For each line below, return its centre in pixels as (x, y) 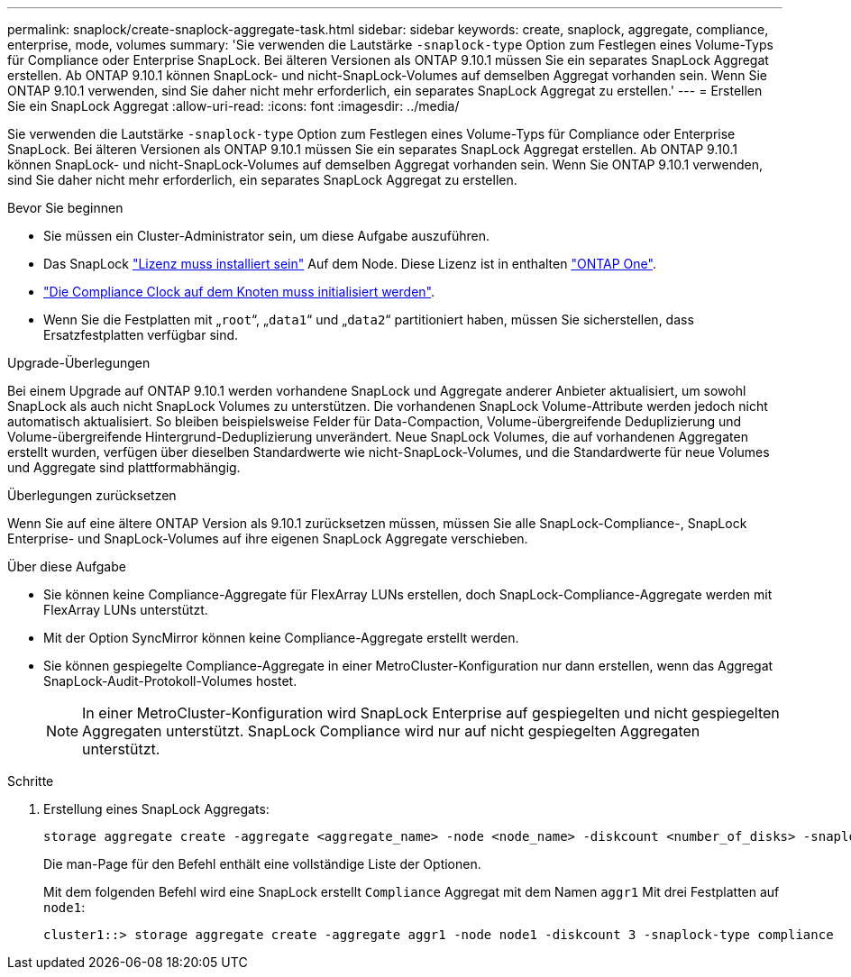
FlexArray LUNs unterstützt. (126, 610)
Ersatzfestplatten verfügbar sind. (141, 335)
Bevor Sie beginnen (65, 208)
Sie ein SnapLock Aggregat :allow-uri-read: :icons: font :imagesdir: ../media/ (233, 106)
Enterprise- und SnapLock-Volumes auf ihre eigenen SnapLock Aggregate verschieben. (268, 539)
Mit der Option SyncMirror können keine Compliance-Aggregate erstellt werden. (281, 638)
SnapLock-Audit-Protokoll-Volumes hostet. (170, 681)
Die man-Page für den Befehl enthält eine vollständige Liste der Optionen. (262, 864)
